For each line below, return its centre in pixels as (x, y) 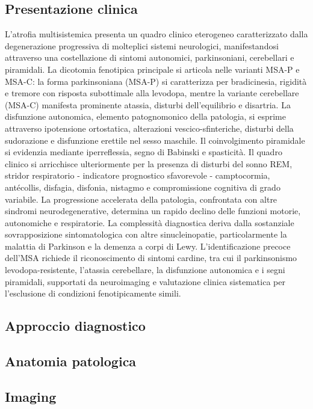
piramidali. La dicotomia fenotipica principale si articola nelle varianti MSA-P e (152, 69)
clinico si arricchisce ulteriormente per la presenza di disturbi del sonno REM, (149, 163)
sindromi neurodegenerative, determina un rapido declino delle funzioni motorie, (153, 211)
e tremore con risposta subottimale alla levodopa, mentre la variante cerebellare (152, 93)
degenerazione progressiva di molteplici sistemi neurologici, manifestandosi (142, 45)
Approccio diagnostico (75, 326)
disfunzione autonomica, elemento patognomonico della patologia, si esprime (145, 116)
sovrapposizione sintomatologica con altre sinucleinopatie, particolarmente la (146, 234)
